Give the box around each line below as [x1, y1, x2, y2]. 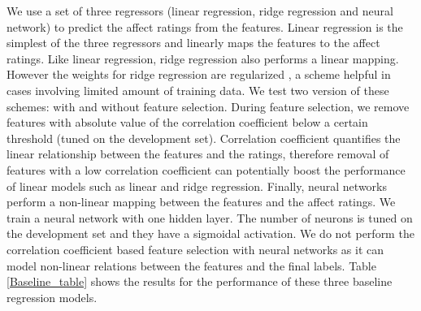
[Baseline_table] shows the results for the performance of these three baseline [7, 273, 393, 290]
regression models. [7, 288, 98, 305]
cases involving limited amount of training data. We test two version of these [7, 81, 389, 98]
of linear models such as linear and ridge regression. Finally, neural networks [7, 177, 388, 194]
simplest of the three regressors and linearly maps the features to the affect [7, 34, 380, 51]
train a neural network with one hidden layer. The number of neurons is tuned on [7, 209, 413, 226]
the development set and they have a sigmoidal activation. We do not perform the [7, 225, 414, 242]
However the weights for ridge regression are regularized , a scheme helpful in [7, 66, 391, 83]
